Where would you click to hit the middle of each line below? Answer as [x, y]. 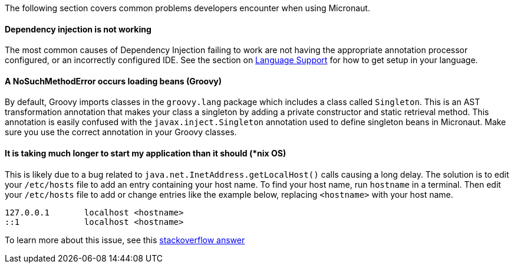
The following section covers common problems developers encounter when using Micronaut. [187, 8]
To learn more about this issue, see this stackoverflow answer [125, 240]
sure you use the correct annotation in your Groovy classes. [121, 132]
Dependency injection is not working [78, 29]
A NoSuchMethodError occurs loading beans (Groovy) [113, 81]
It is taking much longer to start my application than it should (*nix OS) [146, 153]
